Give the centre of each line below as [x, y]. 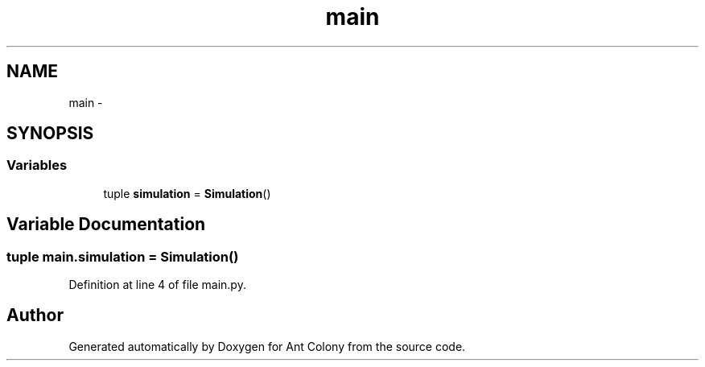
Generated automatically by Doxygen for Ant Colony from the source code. [267, 346]
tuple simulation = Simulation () [187, 193]
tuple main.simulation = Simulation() [123, 256]
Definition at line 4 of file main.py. [157, 285]
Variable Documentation [106, 225]
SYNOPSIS [50, 134]
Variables [37, 165]
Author [35, 315]
